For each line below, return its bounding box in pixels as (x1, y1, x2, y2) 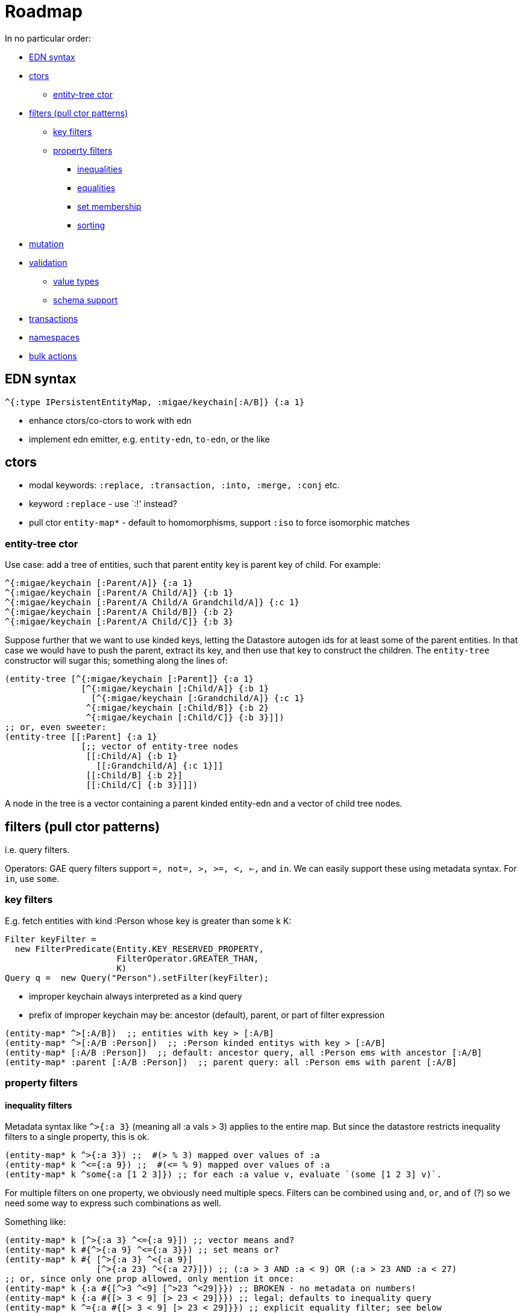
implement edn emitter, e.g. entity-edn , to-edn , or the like (29, 433, 270, 444)
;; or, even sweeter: (5, 722, 107, 732)
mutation (29, 238, 64, 249)
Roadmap (5, 1, 83, 22)
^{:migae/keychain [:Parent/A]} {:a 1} (5, 578, 193, 588)
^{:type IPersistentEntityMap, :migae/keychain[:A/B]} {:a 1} (5, 397, 305, 407)
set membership (77, 201, 142, 212)
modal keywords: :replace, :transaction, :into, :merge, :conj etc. (29, 480, 340, 491)
